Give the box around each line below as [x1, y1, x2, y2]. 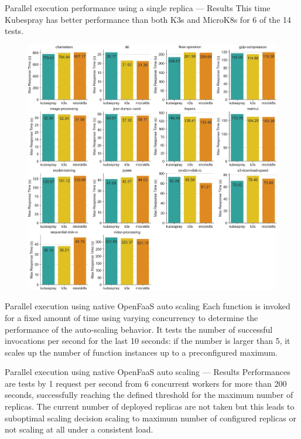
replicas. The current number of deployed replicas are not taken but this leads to [5, 400, 295, 413]
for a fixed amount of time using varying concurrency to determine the [5, 311, 258, 323]
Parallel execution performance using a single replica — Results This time [5, 2, 271, 13]
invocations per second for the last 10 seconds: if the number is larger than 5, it [5, 335, 290, 347]
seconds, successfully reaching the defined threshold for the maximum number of [5, 389, 293, 401]
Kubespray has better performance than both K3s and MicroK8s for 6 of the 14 [5, 13, 292, 25]
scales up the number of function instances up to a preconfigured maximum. [5, 346, 278, 358]
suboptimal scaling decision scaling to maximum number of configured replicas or [5, 411, 296, 424]
